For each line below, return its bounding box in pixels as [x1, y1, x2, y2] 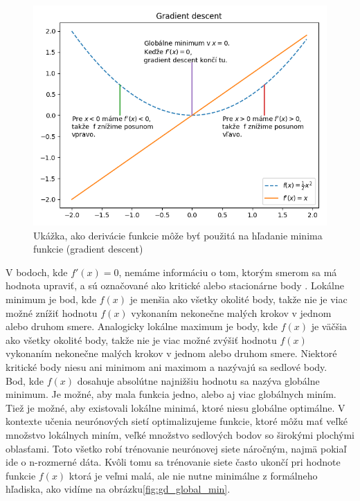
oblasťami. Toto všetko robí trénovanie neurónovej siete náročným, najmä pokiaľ [6, 441, 347, 455]
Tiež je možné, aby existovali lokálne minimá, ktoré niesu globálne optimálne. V [6, 400, 345, 415]
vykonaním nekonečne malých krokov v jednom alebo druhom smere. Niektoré [6, 346, 337, 361]
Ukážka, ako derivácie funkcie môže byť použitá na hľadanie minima [33, 228, 323, 242]
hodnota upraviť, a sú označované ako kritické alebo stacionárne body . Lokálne [6, 278, 344, 293]
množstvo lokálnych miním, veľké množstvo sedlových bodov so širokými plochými [6, 427, 355, 441]
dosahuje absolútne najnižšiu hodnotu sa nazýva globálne [77, 373, 320, 388]
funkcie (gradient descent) [33, 242, 143, 256]
